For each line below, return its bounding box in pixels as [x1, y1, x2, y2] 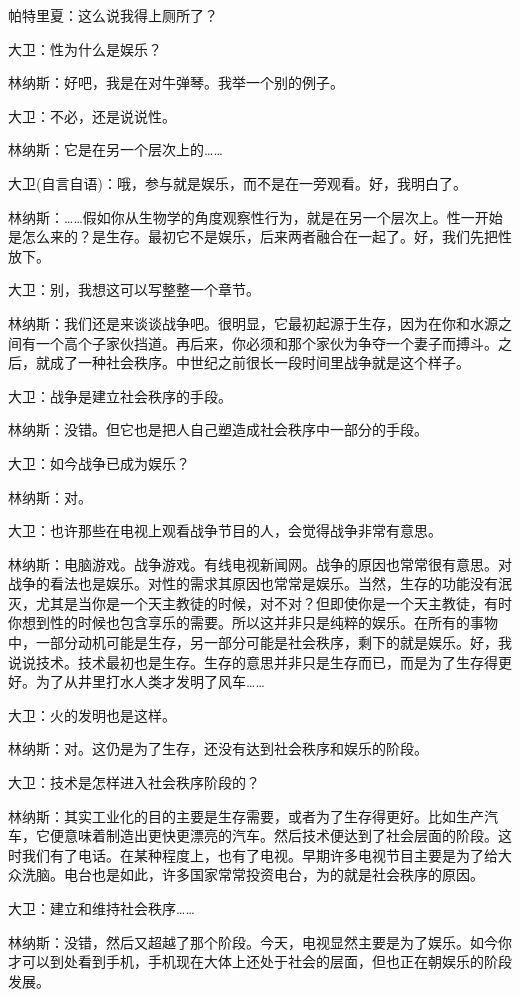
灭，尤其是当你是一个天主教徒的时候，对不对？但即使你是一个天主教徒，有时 [8, 592, 512, 613]
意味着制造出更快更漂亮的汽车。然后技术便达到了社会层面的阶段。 [63, 825, 498, 846]
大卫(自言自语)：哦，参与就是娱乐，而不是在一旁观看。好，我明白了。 [8, 172, 467, 193]
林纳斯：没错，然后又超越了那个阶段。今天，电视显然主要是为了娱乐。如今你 [8, 931, 512, 952]
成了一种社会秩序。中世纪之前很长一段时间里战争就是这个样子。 [49, 352, 470, 373]
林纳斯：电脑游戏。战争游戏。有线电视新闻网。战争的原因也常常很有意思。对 [8, 553, 512, 574]
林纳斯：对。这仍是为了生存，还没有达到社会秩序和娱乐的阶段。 [8, 738, 428, 759]
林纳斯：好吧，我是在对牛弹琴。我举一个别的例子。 [8, 72, 344, 93]
